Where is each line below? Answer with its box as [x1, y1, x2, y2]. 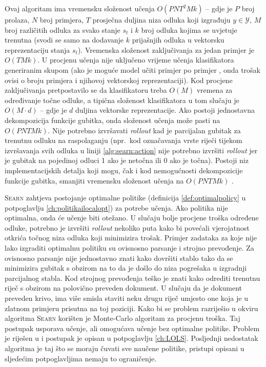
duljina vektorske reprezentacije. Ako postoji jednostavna [75, 105, 255, 115]
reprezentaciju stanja [5, 44, 70, 55]
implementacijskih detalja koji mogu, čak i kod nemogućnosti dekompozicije [5, 165, 243, 175]
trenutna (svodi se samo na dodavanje [5, 34, 124, 45]
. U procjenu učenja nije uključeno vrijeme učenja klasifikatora [37, 54, 234, 65]
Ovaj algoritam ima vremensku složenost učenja [5, 3, 155, 13]
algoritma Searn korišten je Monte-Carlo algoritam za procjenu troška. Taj [5, 313, 240, 323]
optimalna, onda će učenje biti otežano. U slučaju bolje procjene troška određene [5, 212, 259, 223]
